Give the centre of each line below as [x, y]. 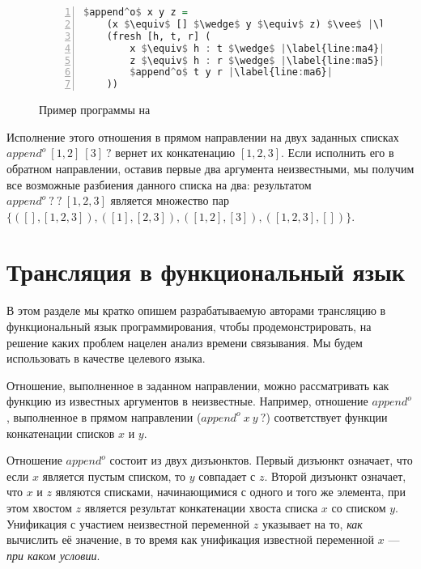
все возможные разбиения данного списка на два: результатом [159, 184]
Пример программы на [95, 110]
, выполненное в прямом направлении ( [104, 416]
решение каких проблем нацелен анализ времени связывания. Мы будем [185, 342]
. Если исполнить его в [338, 153]
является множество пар [170, 200]
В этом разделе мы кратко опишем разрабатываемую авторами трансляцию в [196, 310]
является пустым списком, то [114, 476]
